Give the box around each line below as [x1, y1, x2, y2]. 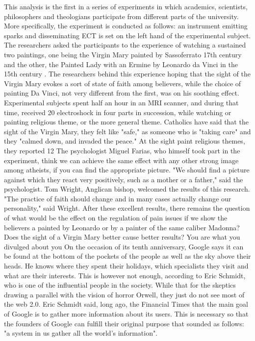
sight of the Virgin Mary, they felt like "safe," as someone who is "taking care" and [4, 126, 251, 136]
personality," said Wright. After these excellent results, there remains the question [4, 203, 250, 213]
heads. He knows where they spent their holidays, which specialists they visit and [4, 261, 249, 271]
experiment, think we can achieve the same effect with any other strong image [4, 155, 239, 165]
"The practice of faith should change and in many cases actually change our [4, 193, 231, 203]
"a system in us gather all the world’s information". [4, 328, 158, 338]
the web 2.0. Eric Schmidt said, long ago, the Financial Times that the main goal [4, 299, 248, 309]
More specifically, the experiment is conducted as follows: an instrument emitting [4, 21, 248, 31]
